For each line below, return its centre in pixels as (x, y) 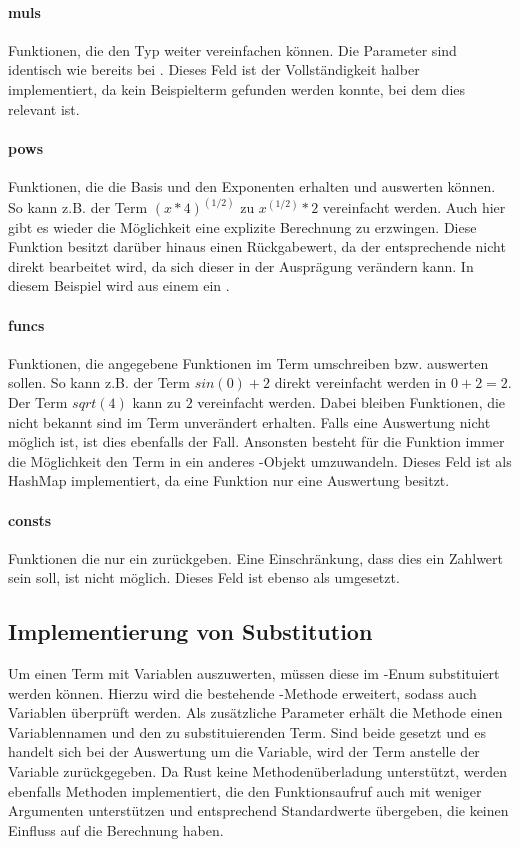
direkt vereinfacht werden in (360, 382)
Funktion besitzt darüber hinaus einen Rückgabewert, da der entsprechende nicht (257, 246)
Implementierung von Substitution (190, 631)
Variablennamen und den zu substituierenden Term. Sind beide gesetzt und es (247, 731)
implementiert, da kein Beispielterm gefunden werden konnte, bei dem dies (237, 88)
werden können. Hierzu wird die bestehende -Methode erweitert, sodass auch (242, 692)
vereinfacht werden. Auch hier (414, 207)
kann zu (157, 401)
